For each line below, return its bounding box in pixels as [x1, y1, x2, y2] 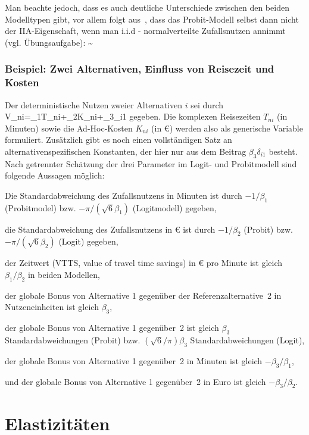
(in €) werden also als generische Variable [151, 121, 303, 134]
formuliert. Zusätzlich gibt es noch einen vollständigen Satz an [5, 133, 232, 146]
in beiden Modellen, [27, 268, 100, 281]
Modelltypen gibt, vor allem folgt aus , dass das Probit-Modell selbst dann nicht [5, 12, 299, 25]
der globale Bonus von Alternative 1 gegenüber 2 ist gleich [5, 321, 219, 334]
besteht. [269, 145, 298, 157]
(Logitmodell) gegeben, [132, 201, 217, 214]
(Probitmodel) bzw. [5, 201, 76, 214]
